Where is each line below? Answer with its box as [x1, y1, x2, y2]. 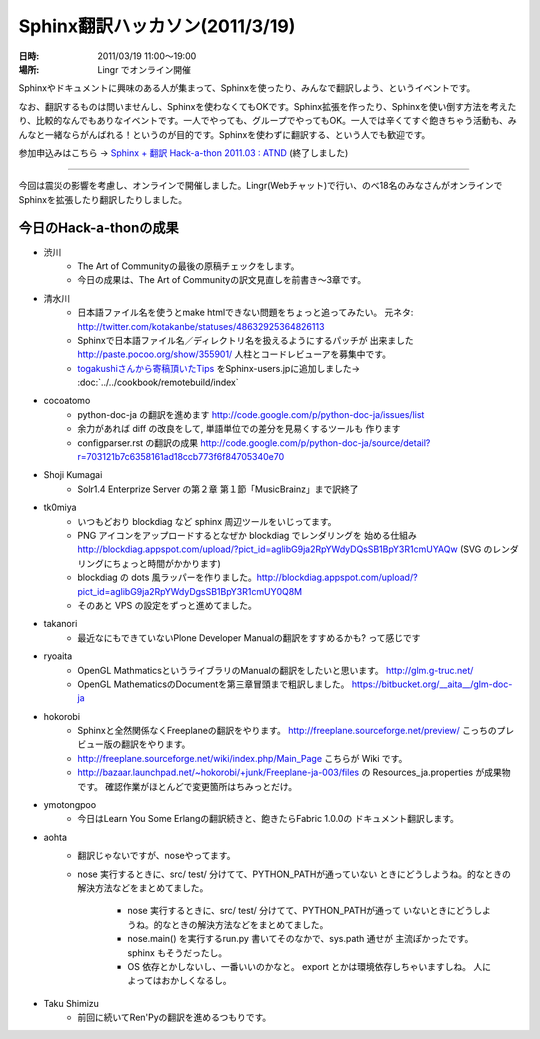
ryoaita [43, 650, 73, 662]
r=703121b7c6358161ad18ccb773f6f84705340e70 [77, 451, 285, 463]
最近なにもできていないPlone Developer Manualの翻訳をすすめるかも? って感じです [77, 631, 421, 644]
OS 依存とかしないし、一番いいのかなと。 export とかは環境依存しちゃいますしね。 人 [127, 960, 483, 972]
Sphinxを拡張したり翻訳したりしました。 [18, 193, 188, 205]
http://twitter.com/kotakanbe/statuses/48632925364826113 [77, 320, 325, 332]
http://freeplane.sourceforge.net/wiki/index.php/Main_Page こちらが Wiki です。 [77, 752, 408, 764]
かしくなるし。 [170, 975, 232, 987]
